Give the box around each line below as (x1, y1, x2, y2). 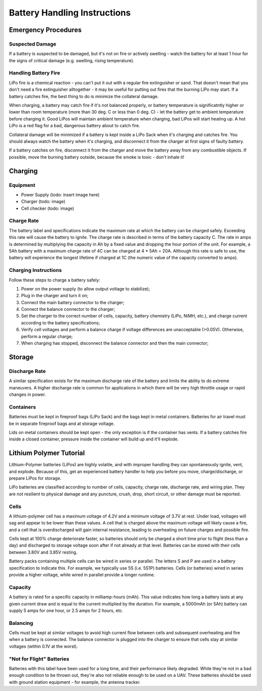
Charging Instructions (9, 267, 62, 274)
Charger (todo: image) (21, 199, 65, 204)
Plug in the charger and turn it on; (21, 293, 88, 299)
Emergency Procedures (9, 26, 82, 34)
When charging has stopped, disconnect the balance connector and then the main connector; (21, 340, 209, 346)
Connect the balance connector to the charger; (21, 306, 115, 312)
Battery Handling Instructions (9, 7, 131, 18)
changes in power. (9, 391, 46, 397)
